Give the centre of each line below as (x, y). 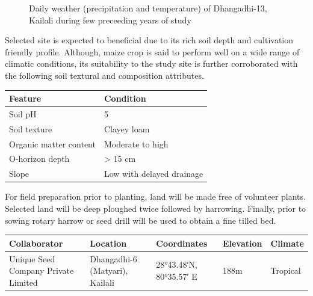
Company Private (42, 270)
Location (108, 243)
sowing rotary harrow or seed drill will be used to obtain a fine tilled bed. (141, 220)
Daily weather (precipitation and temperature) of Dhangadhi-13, (148, 8)
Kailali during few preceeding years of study (110, 20)
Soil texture (31, 128)
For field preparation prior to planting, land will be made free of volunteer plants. (155, 196)
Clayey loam (127, 128)
